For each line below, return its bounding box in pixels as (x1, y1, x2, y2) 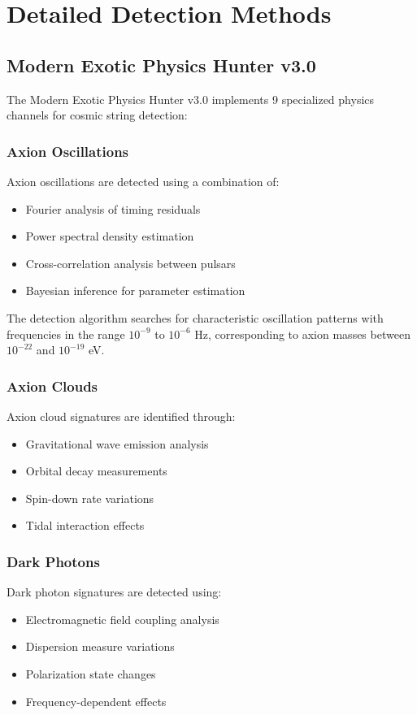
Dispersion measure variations (25, 638, 175, 655)
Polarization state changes (25, 665, 156, 682)
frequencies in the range (7, 325, 125, 342)
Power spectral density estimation (25, 227, 194, 245)
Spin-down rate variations (25, 489, 154, 506)
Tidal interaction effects (25, 517, 145, 534)
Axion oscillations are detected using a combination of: (7, 172, 280, 189)
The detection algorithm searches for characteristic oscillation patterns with (7, 309, 384, 326)
